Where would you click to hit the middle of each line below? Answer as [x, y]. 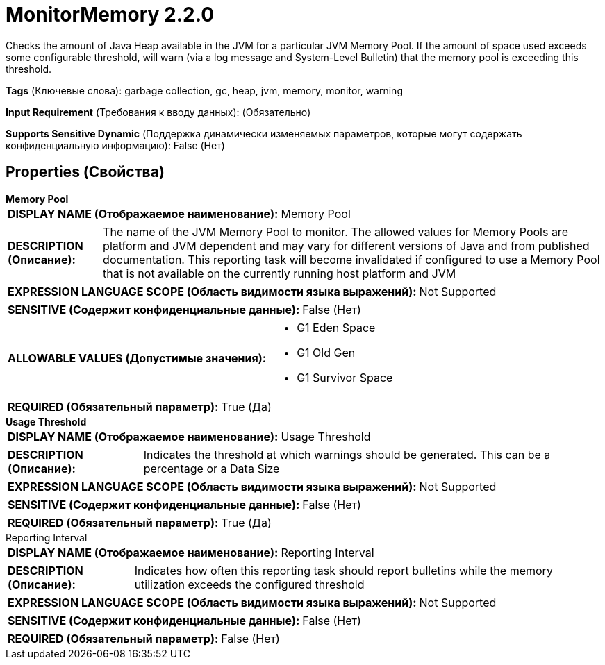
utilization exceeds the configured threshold [249, 584]
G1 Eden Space [336, 327]
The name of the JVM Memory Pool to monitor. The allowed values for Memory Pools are [335, 232]
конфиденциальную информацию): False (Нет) [115, 145]
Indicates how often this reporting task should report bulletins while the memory [343, 570]
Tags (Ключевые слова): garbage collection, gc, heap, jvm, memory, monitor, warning [204, 90]
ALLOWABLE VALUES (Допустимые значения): [137, 358]
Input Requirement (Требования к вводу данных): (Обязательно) [158, 112]
